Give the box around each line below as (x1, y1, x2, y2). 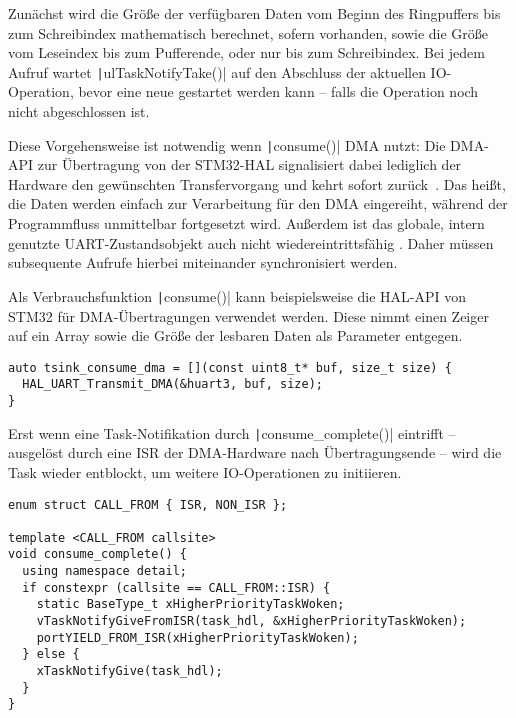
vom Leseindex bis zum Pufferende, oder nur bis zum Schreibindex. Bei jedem (8, 42, 485, 63)
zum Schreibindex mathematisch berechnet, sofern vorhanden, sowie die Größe (8, 22, 489, 43)
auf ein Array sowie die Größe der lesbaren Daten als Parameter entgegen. (8, 325, 463, 346)
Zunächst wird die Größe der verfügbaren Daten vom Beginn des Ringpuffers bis (8, 3, 501, 23)
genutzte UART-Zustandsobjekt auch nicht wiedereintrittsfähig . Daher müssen (8, 232, 494, 253)
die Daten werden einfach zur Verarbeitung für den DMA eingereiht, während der (8, 193, 508, 214)
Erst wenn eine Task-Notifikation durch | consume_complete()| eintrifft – (8, 422, 456, 443)
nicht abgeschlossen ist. (8, 101, 150, 122)
